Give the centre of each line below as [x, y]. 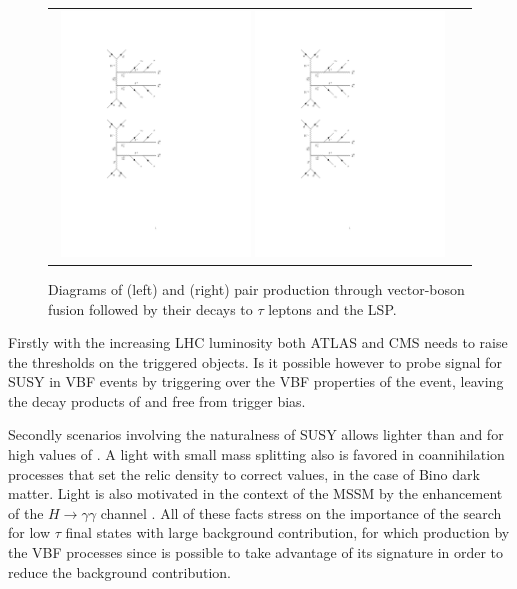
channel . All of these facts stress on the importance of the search [301, 512]
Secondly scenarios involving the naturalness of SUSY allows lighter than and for [256, 434]
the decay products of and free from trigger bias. [157, 400]
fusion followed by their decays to [150, 308]
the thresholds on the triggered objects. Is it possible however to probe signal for [255, 361]
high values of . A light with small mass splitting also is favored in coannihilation [256, 454]
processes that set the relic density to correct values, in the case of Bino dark [244, 473]
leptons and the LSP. [332, 308]
